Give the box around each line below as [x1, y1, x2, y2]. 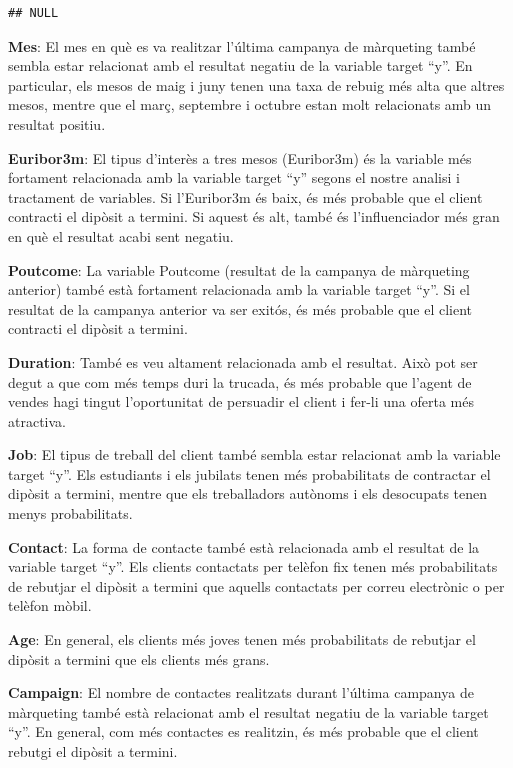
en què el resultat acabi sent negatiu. [8, 225, 234, 246]
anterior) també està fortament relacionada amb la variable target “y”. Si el [8, 279, 470, 300]
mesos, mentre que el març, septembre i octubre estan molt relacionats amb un [8, 94, 492, 115]
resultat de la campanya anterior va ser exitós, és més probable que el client [8, 298, 473, 319]
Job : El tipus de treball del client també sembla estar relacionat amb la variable [8, 444, 501, 465]
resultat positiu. [8, 113, 106, 134]
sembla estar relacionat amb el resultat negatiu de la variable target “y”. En [8, 55, 473, 76]
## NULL [8, 6, 59, 20]
